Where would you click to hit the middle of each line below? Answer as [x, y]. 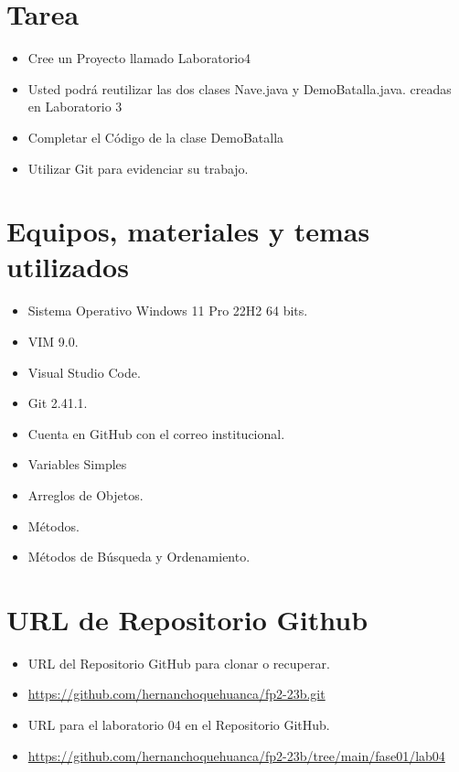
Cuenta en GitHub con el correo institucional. [156, 433]
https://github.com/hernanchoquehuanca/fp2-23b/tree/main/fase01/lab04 [236, 755]
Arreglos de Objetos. [85, 494]
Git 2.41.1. [58, 403]
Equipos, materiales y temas [188, 231]
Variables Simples [77, 464]
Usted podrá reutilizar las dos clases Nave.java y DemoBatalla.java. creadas [240, 88]
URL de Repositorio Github [187, 619]
